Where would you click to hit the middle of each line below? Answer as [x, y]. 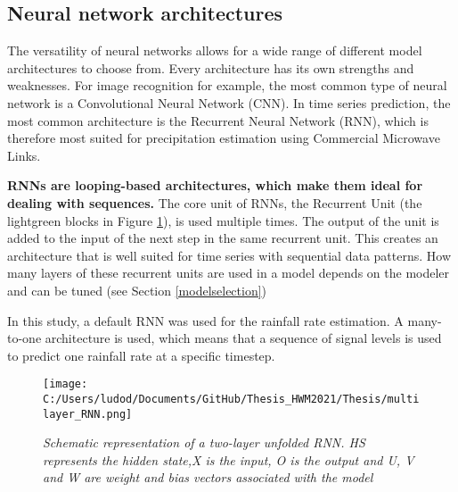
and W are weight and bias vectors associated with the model [208, 477]
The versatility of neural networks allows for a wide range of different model [215, 50]
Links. [24, 155]
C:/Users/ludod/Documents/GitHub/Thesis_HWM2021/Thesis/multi [231, 399]
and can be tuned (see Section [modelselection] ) [137, 290]
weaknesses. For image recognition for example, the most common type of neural [227, 85]
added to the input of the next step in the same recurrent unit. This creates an [223, 238]
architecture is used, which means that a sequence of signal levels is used [243, 338]
